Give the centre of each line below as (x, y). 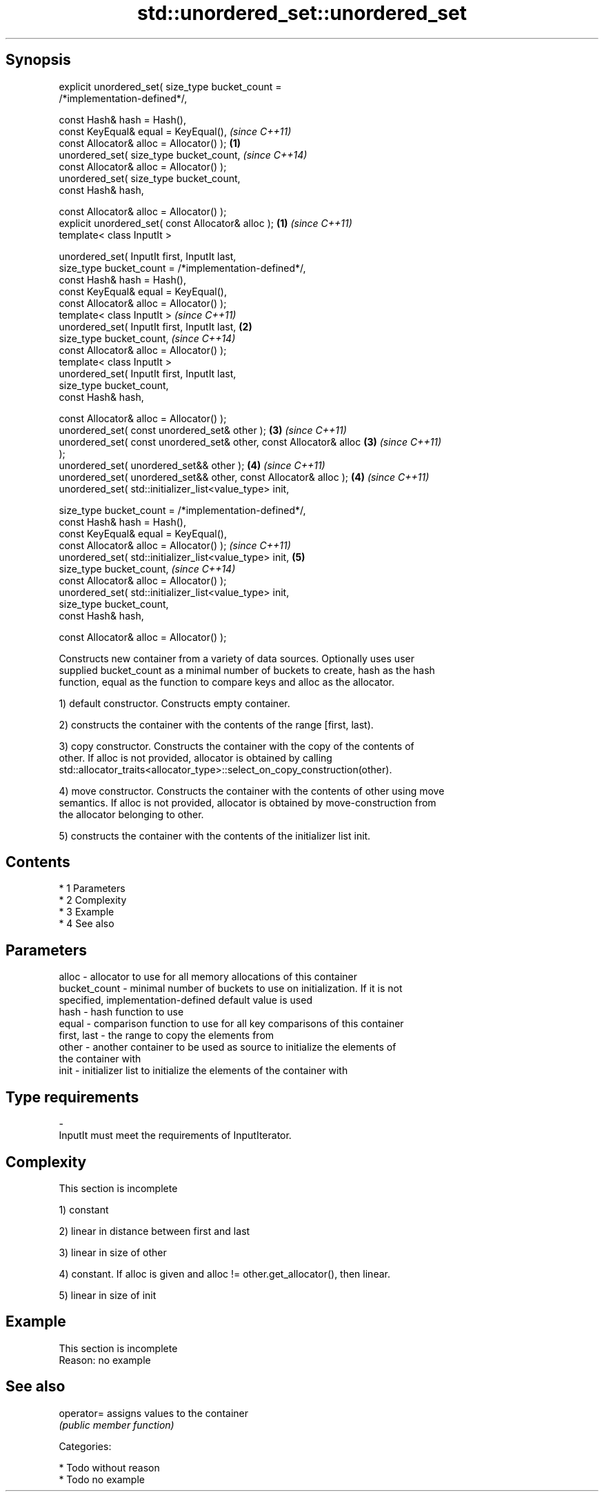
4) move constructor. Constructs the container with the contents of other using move (252, 791)
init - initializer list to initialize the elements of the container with (203, 1071)
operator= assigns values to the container (153, 1413)
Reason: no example (105, 1360)
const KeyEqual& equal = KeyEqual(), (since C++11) (175, 131)
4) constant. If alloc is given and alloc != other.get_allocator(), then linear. (224, 1273)
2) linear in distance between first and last (154, 1231)
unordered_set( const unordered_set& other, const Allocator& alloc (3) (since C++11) (250, 442)
